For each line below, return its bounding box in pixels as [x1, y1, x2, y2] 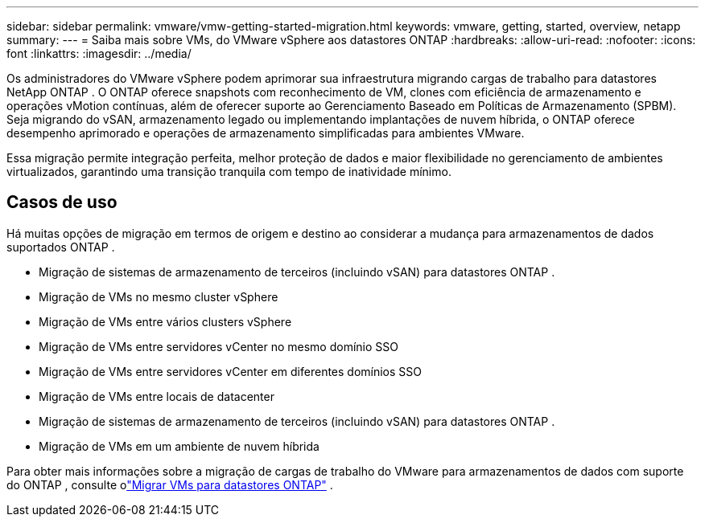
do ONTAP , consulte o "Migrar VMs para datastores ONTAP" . [6, 477, 333, 492]
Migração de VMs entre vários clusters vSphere [39, 314, 292, 329]
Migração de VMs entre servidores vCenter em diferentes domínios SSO [39, 364, 423, 378]
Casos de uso [6, 192, 117, 213]
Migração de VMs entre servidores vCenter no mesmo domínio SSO [39, 339, 398, 353]
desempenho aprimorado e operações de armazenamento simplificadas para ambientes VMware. [6, 126, 525, 140]
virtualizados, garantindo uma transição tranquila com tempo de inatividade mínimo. [6, 165, 451, 178]
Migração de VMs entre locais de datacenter [39, 389, 274, 403]
